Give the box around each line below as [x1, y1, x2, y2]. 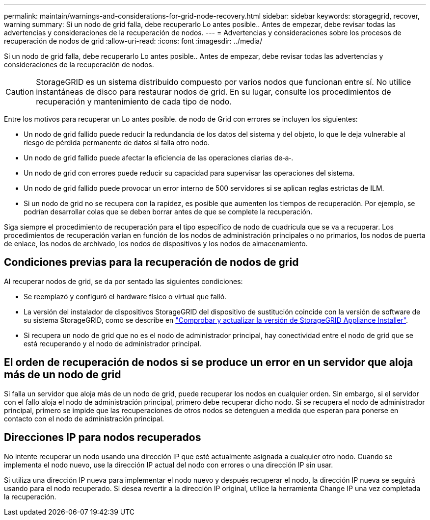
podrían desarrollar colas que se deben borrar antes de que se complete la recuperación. [24, 208, 313, 216]
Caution [5, 87, 34, 97]
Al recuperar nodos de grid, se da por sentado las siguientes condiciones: [4, 277, 243, 286]
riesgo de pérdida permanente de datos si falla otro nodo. [24, 138, 210, 147]
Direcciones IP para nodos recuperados [4, 431, 201, 444]
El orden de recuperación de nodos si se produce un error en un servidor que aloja [4, 356, 413, 369]
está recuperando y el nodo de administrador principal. [24, 339, 202, 348]
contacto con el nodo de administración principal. [4, 414, 164, 423]
